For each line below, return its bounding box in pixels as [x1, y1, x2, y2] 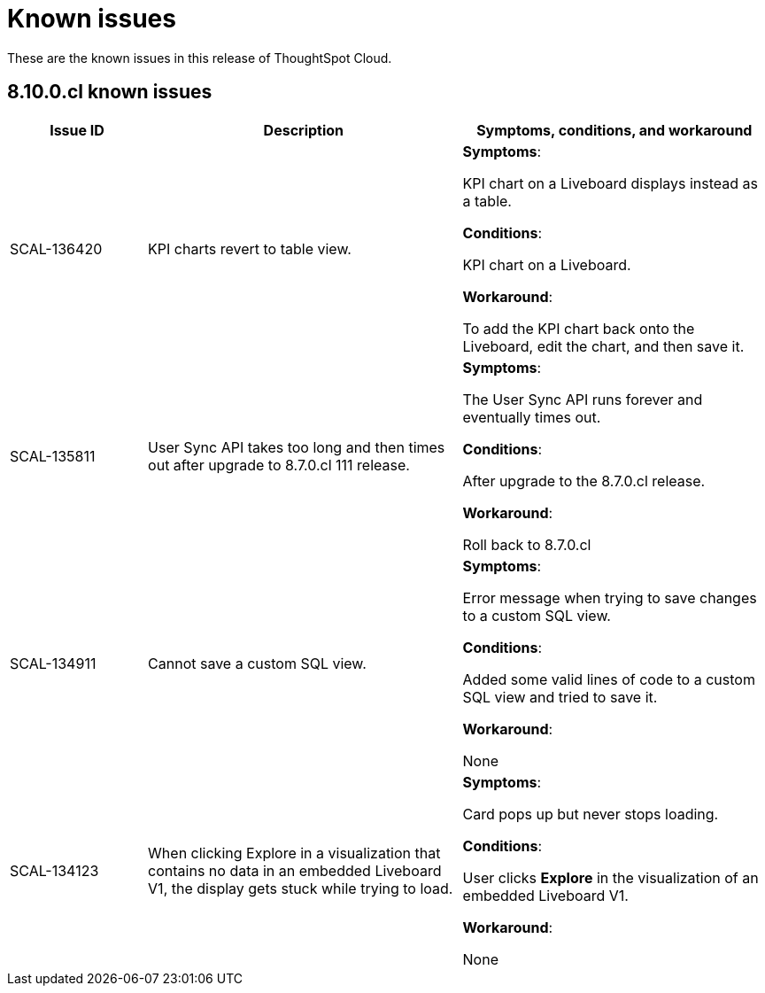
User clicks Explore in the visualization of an [462, 868, 759, 887]
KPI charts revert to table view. [148, 239, 352, 258]
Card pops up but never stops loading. [462, 804, 719, 823]
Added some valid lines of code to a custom [462, 670, 755, 688]
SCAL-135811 [10, 446, 96, 465]
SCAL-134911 [10, 654, 97, 672]
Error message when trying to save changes [462, 588, 757, 607]
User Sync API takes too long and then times [148, 438, 445, 456]
